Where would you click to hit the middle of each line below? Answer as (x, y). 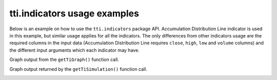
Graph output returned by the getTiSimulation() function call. (78, 69)
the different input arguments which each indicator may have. (74, 50)
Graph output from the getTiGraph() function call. (64, 59)
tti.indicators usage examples (74, 13)
